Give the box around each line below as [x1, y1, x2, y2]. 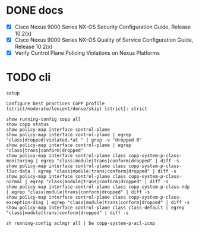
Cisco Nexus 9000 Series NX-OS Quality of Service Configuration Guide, [14, 36, 194, 43]
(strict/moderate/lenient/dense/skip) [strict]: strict [6, 106, 147, 112]
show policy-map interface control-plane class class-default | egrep [6, 205, 185, 211]
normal [6, 179, 23, 185]
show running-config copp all [6, 117, 81, 123]
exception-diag [6, 200, 44, 206]
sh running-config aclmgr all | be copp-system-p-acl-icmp [6, 221, 156, 227]
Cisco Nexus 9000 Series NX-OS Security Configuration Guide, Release [14, 23, 191, 30]
